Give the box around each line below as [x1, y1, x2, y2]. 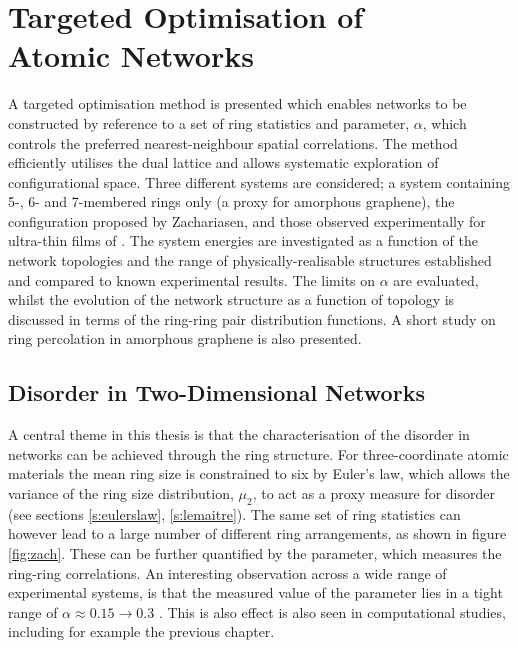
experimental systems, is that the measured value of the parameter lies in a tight [8, 582, 503, 603]
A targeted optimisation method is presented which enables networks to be [8, 93, 467, 114]
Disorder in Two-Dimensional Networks [8, 377, 425, 408]
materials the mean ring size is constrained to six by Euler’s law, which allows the [8, 463, 510, 484]
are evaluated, [393, 269, 479, 290]
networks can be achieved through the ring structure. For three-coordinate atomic [8, 443, 509, 464]
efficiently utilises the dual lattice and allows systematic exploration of [8, 152, 439, 173]
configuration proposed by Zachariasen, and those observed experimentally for [8, 210, 486, 231]
